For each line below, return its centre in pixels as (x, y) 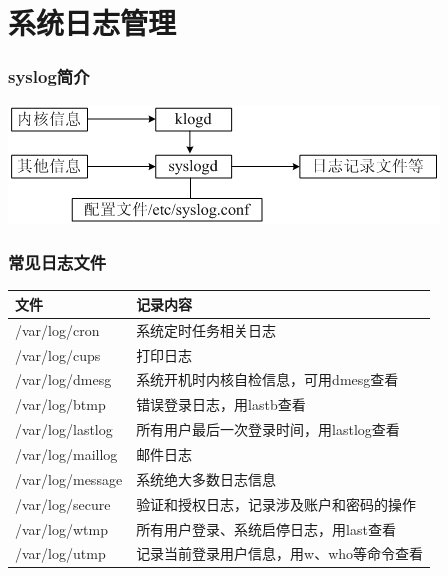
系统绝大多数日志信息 (206, 478)
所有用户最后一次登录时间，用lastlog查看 (268, 429)
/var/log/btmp (60, 404)
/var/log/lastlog (64, 429)
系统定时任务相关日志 (206, 329)
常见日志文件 (57, 262)
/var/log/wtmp (61, 528)
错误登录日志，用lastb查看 (221, 404)
